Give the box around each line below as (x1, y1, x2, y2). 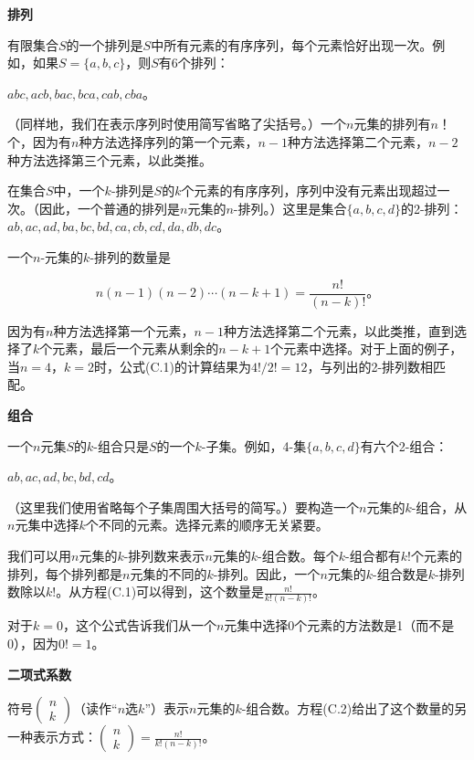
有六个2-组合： (360, 436, 448, 455)
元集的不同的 (130, 564, 207, 583)
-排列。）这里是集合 (233, 198, 347, 217)
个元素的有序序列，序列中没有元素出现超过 (181, 181, 437, 200)
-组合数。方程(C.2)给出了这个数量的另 (241, 699, 468, 718)
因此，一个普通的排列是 (38, 198, 180, 217)
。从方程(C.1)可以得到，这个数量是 (56, 582, 265, 601)
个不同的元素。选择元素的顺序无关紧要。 (85, 515, 329, 534)
